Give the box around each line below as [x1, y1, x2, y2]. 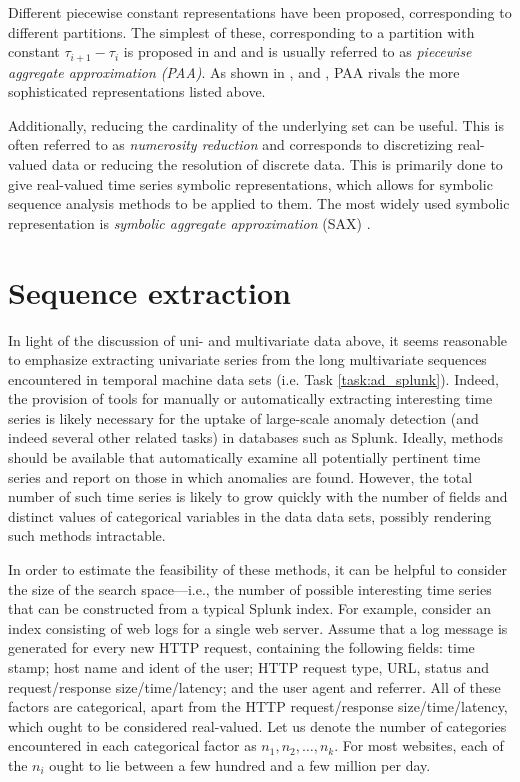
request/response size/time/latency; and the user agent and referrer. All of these [8, 676, 501, 697]
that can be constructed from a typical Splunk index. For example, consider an [8, 598, 492, 619]
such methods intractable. [8, 525, 166, 546]
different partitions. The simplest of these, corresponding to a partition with [8, 21, 475, 42]
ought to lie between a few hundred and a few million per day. [49, 754, 431, 775]
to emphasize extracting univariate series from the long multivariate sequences [8, 349, 487, 370]
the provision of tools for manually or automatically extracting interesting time [8, 388, 493, 409]
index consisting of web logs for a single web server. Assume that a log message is [8, 617, 508, 638]
